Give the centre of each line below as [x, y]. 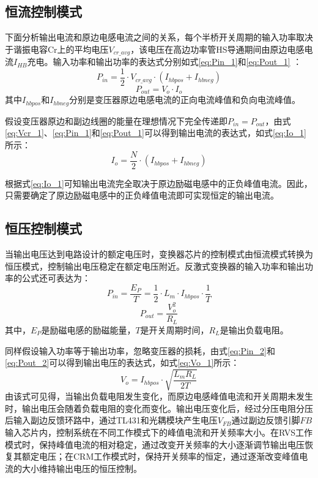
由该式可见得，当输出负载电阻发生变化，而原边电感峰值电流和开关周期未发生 [159, 396]
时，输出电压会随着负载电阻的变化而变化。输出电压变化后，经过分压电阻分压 [159, 408]
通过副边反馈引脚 [266, 420]
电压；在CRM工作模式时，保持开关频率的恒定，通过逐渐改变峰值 [169, 456]
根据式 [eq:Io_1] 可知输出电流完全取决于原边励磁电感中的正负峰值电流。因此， [159, 183]
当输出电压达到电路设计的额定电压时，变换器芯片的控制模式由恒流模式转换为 [159, 254]
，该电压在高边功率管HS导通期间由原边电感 [217, 49]
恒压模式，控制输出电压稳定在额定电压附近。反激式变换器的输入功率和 [146, 266]
